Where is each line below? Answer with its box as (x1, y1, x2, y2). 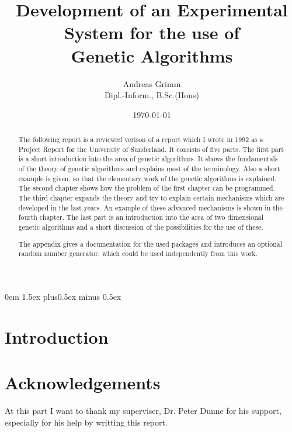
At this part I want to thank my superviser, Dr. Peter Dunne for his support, (5, 404, 281, 416)
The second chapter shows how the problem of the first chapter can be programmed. (18, 183, 275, 193)
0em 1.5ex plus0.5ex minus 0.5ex (5, 290, 121, 302)
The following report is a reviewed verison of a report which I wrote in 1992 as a (18, 134, 263, 144)
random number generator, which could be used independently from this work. (18, 248, 258, 258)
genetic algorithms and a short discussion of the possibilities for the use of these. (18, 222, 263, 231)
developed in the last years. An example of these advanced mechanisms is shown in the (18, 202, 283, 212)
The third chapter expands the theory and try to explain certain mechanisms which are (18, 193, 284, 203)
